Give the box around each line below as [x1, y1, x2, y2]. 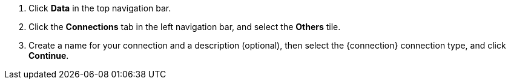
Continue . [28, 50, 69, 61]
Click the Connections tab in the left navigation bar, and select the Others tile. [28, 22, 341, 32]
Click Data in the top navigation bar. [28, 3, 171, 13]
